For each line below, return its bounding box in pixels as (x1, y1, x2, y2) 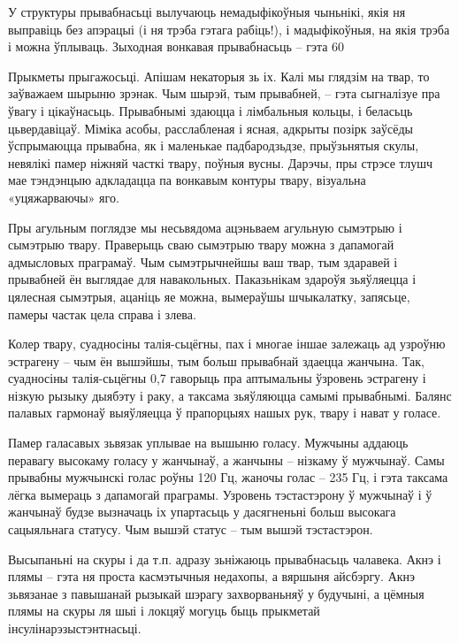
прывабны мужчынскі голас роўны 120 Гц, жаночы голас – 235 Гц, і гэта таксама (8, 468, 448, 486)
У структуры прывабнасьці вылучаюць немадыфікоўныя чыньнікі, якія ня (8, 3, 406, 20)
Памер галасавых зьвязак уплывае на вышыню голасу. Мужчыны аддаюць (8, 433, 409, 452)
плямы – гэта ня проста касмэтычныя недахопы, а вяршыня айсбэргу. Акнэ (8, 567, 416, 586)
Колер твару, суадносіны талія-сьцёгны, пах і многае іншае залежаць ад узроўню (8, 334, 446, 353)
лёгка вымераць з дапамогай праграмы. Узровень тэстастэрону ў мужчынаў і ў (8, 485, 432, 503)
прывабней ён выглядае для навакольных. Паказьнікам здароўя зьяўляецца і (8, 270, 417, 288)
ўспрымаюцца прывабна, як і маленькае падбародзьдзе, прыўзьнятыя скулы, (8, 136, 419, 155)
